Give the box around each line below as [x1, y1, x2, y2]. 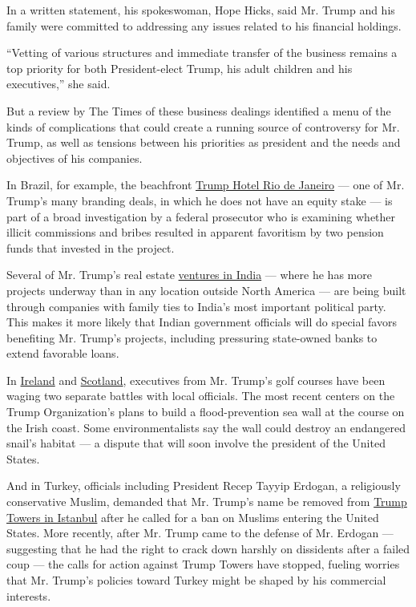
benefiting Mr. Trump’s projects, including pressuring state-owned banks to [6, 329, 378, 346]
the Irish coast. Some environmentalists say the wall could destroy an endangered [6, 419, 406, 435]
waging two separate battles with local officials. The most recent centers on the [6, 387, 395, 404]
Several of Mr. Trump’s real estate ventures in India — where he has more [6, 266, 372, 283]
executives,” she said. [6, 75, 111, 92]
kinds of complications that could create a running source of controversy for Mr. [6, 118, 400, 135]
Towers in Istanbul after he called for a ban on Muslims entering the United [6, 508, 379, 525]
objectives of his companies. [6, 149, 143, 166]
